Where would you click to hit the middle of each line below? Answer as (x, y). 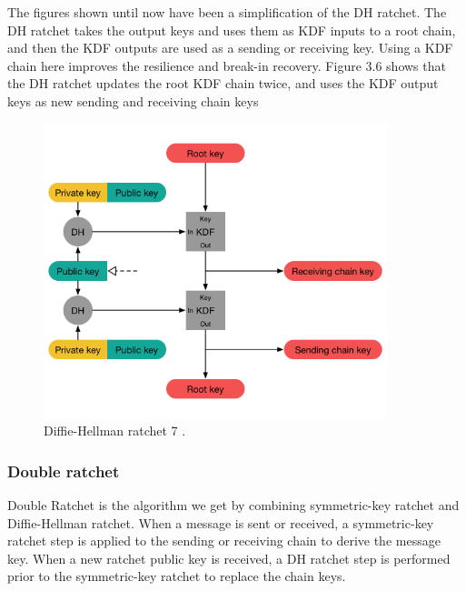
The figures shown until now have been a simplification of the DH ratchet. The (227, 12)
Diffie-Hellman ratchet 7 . (115, 431)
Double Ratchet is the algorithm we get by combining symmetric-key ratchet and (233, 504)
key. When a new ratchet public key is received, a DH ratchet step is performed (229, 558)
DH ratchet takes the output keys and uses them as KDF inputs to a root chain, (232, 30)
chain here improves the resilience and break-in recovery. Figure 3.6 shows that (227, 65)
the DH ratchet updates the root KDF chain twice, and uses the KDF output (223, 83)
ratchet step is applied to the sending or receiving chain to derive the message (224, 541)
